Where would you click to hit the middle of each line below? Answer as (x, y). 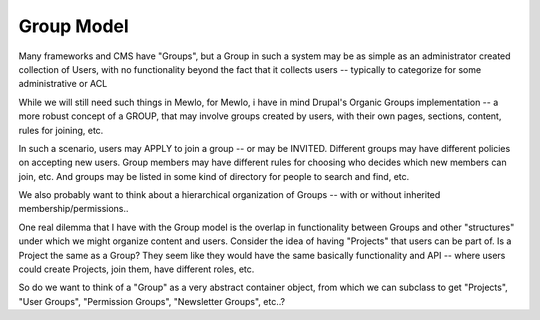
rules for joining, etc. (61, 130)
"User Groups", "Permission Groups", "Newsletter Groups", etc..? (151, 301)
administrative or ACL (63, 84)
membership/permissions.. (73, 209)
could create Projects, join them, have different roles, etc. (136, 269)
